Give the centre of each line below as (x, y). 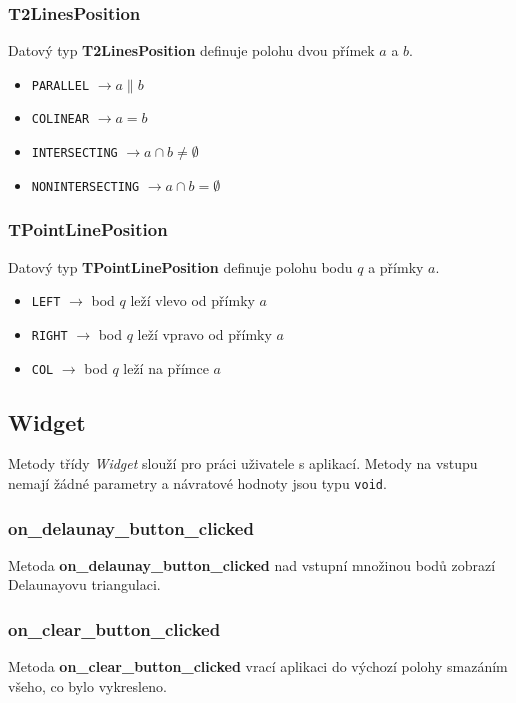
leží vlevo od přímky (192, 300)
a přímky (396, 266)
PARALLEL (60, 85)
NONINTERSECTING (85, 186)
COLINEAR (60, 119)
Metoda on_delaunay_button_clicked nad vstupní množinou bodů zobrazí (252, 564)
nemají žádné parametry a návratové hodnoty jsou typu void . (197, 483)
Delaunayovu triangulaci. (84, 584)
